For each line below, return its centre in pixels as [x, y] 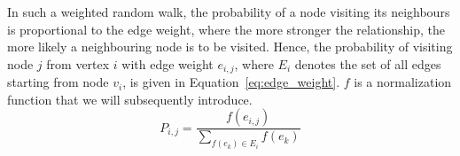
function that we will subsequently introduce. [130, 99]
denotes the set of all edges [368, 63]
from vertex [78, 63]
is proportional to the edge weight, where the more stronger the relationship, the [226, 29]
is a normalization [403, 82]
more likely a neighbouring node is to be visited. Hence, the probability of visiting [230, 47]
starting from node [58, 82]
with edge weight [168, 63]
